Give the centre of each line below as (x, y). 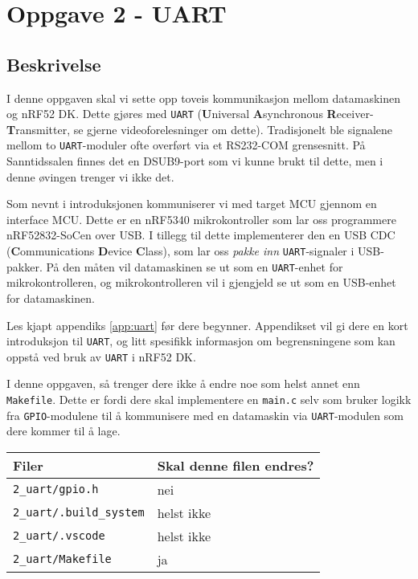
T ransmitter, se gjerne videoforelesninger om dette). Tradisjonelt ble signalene (200, 129)
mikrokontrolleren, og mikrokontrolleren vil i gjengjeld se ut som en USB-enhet (201, 282)
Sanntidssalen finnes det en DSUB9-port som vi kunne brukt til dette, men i (195, 161)
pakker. (25, 266)
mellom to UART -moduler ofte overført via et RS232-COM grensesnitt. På (186, 145)
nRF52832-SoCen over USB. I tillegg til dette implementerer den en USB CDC (201, 235)
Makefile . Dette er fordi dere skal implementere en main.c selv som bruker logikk (209, 400)
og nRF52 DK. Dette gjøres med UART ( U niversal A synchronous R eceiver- (190, 114)
